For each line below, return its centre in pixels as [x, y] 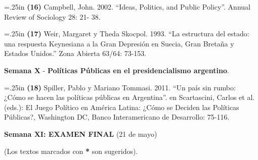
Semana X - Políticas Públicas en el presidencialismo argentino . [117, 70]
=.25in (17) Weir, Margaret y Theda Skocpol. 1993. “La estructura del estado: [127, 34]
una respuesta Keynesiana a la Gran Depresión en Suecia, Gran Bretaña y [119, 43]
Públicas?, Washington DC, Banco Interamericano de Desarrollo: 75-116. [117, 117]
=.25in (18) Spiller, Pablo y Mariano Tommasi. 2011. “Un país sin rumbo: [120, 87]
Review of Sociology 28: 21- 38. [52, 16]
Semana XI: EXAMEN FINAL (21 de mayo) [81, 134]
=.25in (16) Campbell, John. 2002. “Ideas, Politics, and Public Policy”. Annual [127, 7]
